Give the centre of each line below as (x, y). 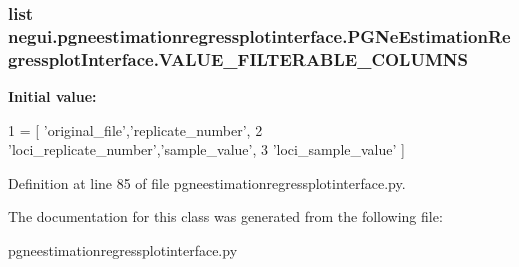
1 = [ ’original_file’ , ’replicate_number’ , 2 (135, 129)
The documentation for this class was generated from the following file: (225, 216)
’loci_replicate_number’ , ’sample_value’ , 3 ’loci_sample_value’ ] (206, 149)
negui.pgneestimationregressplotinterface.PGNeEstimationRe (259, 35)
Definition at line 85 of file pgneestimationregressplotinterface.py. (207, 182)
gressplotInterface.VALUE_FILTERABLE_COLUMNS (238, 58)
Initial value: (52, 96)
